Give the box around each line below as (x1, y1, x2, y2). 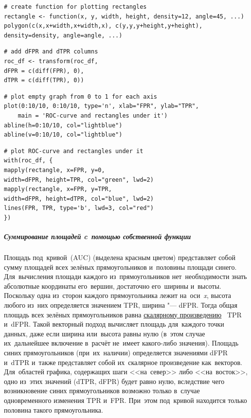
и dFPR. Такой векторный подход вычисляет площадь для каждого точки (4, 319, 224, 329)
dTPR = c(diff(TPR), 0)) (4, 77, 84, 84)
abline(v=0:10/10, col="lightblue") (4, 131, 123, 139)
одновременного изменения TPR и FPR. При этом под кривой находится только (4, 395, 247, 405)
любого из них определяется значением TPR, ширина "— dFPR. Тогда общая (4, 300, 237, 310)
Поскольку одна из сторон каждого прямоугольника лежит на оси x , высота (4, 290, 232, 300)
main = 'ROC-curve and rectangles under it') (18, 112, 168, 119)
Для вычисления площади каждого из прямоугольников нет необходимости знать (4, 271, 247, 281)
